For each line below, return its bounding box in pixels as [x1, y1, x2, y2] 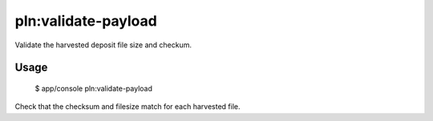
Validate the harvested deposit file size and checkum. [14, 40, 192, 50]
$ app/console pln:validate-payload [34, 83, 152, 93]
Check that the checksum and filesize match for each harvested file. [14, 102, 241, 111]
